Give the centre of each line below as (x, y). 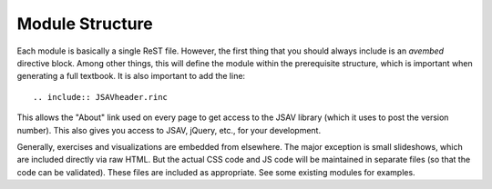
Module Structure (85, 24)
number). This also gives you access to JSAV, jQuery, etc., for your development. (169, 130)
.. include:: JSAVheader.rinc (101, 97)
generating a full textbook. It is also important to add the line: (131, 76)
